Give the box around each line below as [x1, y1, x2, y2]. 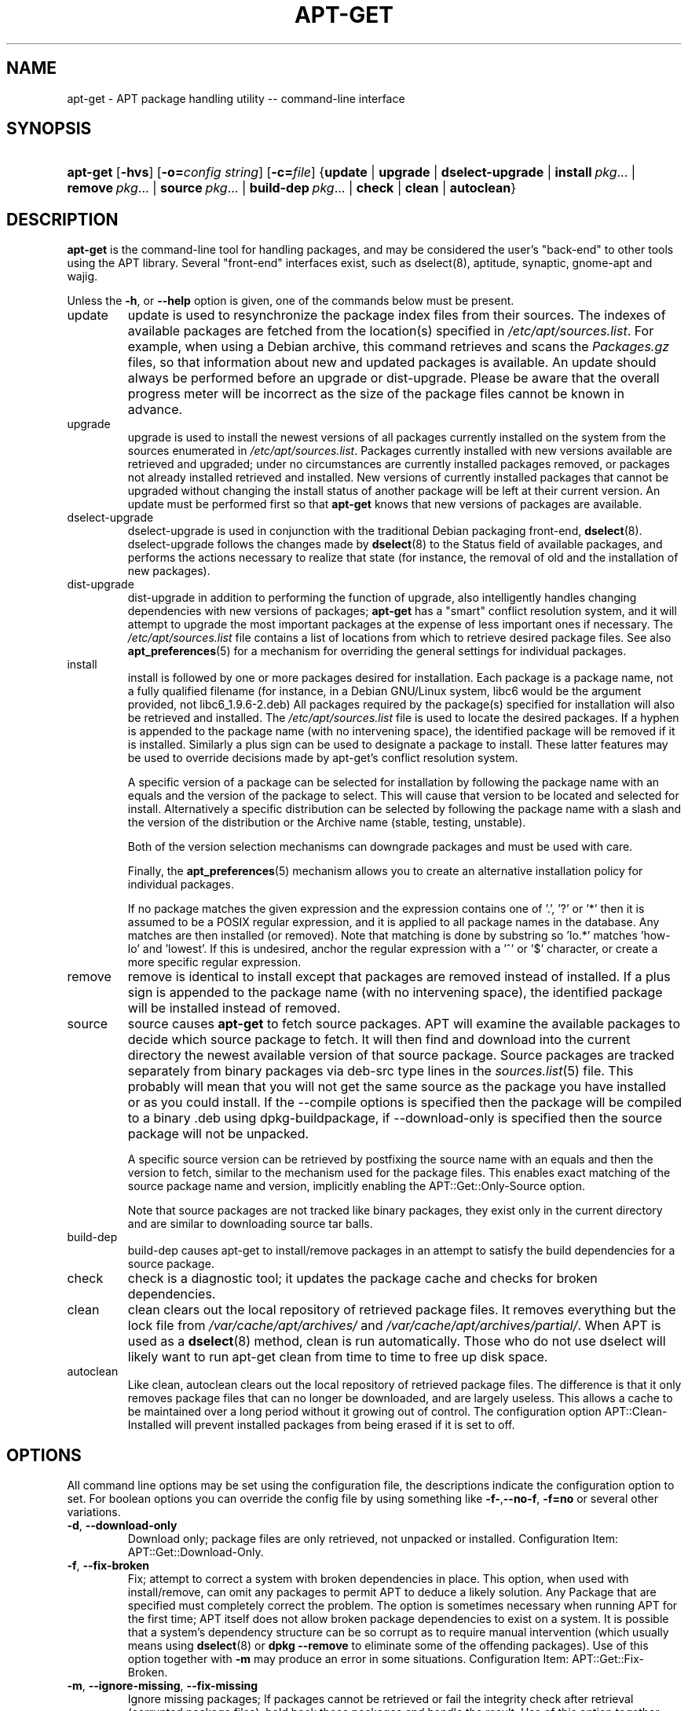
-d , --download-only [67, 1519, 177, 1533]
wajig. [67, 269, 98, 284]
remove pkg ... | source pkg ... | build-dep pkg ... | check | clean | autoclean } [67, 180, 517, 196]
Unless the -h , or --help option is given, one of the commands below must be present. [67, 294, 514, 308]
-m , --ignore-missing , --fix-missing [67, 1679, 258, 1693]
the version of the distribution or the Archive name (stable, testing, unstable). [127, 815, 526, 830]
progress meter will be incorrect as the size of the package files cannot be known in [127, 386, 624, 402]
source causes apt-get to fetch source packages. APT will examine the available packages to [127, 1016, 680, 1032]
